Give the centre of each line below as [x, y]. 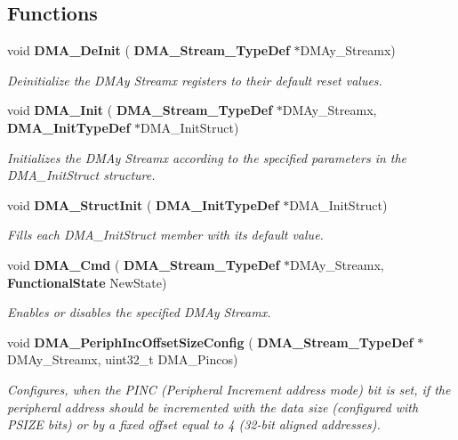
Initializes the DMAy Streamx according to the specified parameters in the [207, 157]
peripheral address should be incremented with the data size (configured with [213, 407]
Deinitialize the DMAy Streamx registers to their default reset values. [195, 80]
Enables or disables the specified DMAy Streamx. [139, 312]
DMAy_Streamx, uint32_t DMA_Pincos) [123, 359]
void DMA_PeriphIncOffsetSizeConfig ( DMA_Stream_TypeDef [210, 342]
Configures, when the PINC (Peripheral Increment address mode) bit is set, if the [229, 389]
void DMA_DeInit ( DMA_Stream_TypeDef [149, 50]
